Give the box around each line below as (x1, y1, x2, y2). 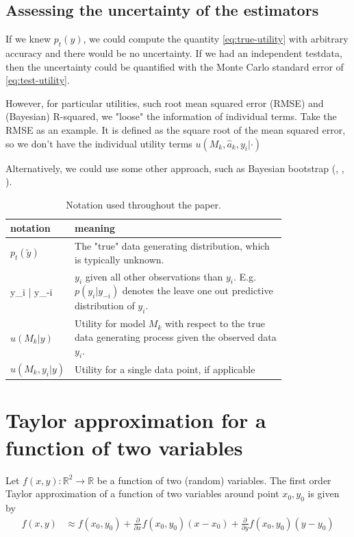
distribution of (75, 298, 135, 313)
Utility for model (75, 316, 146, 331)
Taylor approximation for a (5, 406, 266, 434)
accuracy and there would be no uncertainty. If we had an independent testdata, (5, 46, 342, 60)
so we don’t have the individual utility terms (5, 136, 192, 150)
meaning (75, 221, 116, 235)
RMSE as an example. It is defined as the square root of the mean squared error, (5, 122, 346, 136)
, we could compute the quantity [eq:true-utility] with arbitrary (83, 32, 349, 46)
